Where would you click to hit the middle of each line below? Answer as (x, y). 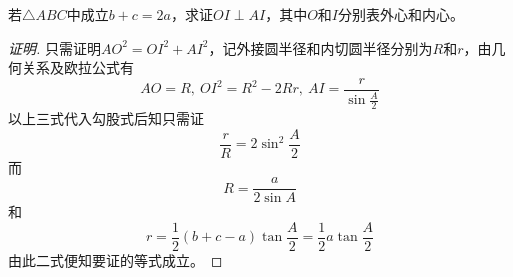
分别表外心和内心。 (401, 14)
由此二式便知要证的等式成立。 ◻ (115, 260)
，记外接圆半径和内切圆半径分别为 (320, 47)
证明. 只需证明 (54, 47)
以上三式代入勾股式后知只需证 (106, 118)
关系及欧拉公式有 (77, 67)
